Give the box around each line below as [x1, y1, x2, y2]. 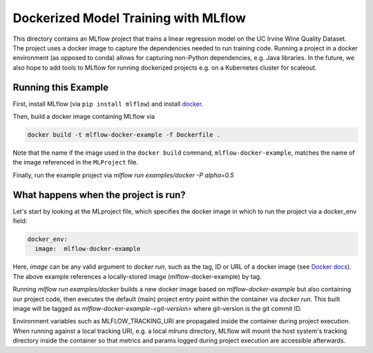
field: [12, 217, 28, 225]
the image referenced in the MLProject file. [12, 158, 138, 166]
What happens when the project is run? [12, 189, 186, 200]
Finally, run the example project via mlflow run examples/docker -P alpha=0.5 [12, 171, 234, 179]
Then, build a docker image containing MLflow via [12, 113, 155, 121]
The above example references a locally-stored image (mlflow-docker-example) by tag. [12, 272, 262, 280]
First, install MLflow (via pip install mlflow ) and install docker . [12, 99, 204, 108]
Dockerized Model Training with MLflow [12, 10, 247, 26]
